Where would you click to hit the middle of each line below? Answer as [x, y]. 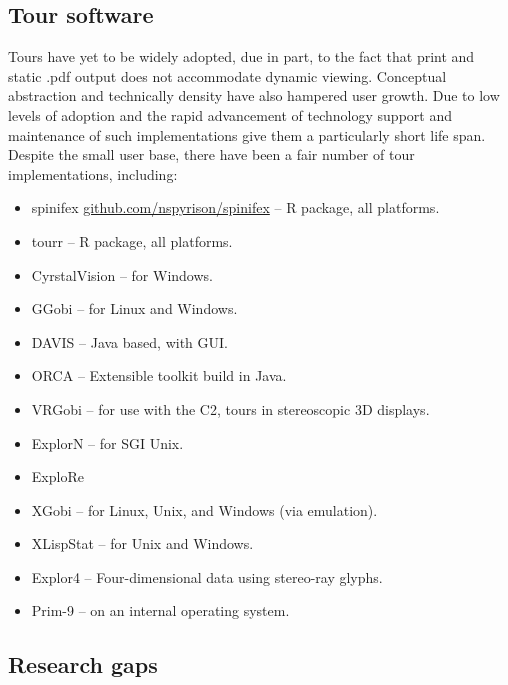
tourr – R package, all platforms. [132, 240]
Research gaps [83, 664]
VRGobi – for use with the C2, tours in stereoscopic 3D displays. [230, 408]
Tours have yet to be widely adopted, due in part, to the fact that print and [241, 56]
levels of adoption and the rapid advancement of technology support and [230, 114]
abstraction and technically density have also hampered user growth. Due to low [254, 95]
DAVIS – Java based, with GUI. [129, 341]
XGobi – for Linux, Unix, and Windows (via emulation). [204, 509]
